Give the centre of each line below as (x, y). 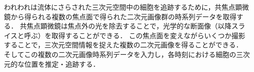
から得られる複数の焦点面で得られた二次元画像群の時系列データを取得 (123, 16)
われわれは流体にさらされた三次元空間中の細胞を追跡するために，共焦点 (120, 7)
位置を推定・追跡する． (62, 64)
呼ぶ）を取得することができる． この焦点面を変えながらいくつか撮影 (135, 35)
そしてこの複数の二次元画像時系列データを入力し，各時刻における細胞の (120, 54)
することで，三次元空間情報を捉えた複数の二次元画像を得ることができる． (123, 45)
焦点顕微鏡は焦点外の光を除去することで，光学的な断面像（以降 (129, 26)
